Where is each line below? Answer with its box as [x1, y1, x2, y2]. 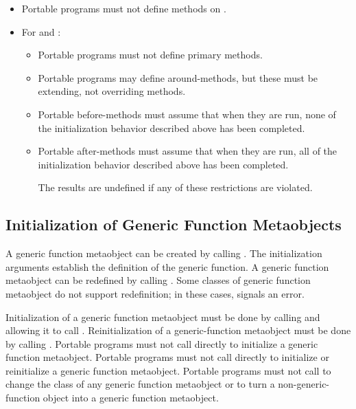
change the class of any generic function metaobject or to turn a [5, 377, 275, 391]
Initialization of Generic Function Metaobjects [5, 214, 342, 235]
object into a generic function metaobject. [43, 390, 219, 405]
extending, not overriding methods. [38, 84, 186, 98]
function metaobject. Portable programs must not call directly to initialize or [5, 350, 329, 364]
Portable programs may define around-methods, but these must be [38, 70, 318, 85]
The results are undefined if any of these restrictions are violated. [38, 180, 313, 195]
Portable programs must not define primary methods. [38, 47, 263, 62]
